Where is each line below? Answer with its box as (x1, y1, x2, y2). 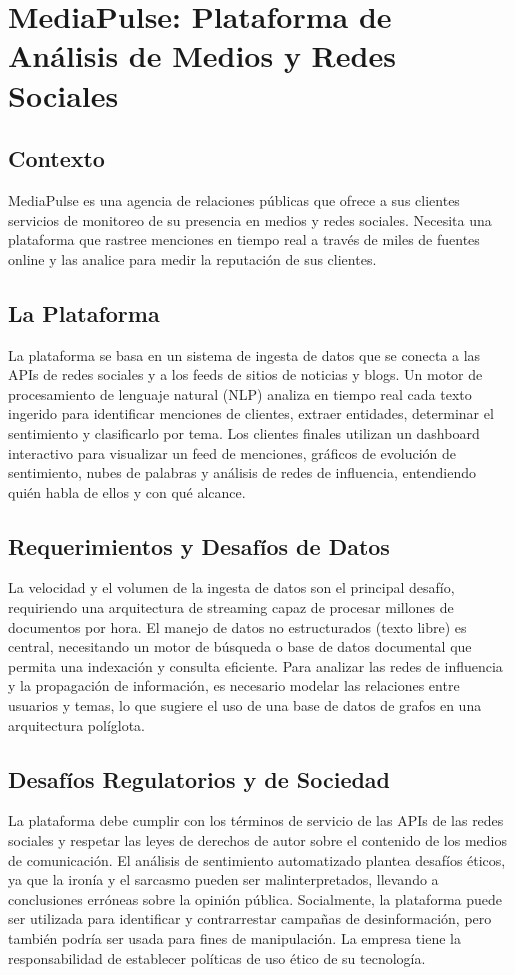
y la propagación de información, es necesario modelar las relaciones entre (8, 675, 460, 696)
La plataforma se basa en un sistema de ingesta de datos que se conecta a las (8, 344, 481, 365)
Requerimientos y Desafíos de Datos (8, 530, 390, 561)
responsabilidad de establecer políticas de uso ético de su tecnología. (8, 947, 426, 968)
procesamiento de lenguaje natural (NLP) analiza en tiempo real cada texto (8, 383, 472, 404)
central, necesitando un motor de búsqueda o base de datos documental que (8, 636, 472, 657)
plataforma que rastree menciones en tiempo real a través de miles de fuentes (8, 229, 480, 250)
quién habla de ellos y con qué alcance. (8, 481, 246, 502)
